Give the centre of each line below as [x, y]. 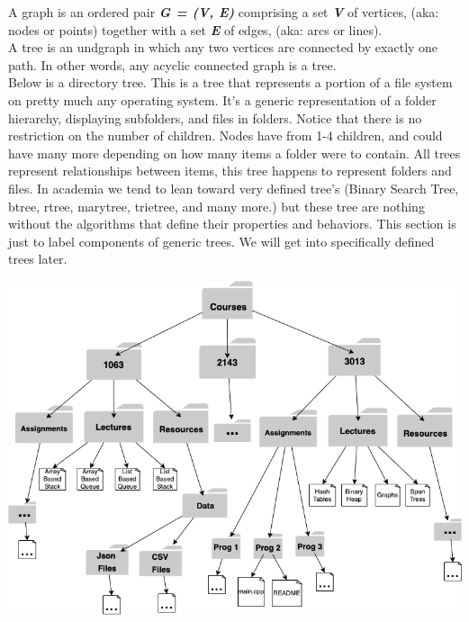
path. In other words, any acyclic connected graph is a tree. [172, 64]
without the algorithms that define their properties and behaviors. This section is [232, 224]
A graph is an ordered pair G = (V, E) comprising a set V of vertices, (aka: [224, 12]
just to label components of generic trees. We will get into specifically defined [221, 241]
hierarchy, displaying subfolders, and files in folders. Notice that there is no [215, 117]
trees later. [38, 259]
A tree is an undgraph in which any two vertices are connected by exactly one [223, 47]
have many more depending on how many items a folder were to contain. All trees [234, 153]
